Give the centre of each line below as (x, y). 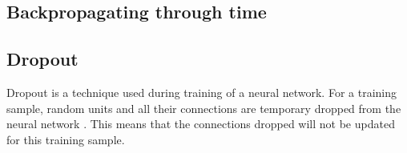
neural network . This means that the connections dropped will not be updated (201, 124)
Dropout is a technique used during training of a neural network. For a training (202, 92)
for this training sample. (66, 139)
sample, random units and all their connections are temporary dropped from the (204, 108)
